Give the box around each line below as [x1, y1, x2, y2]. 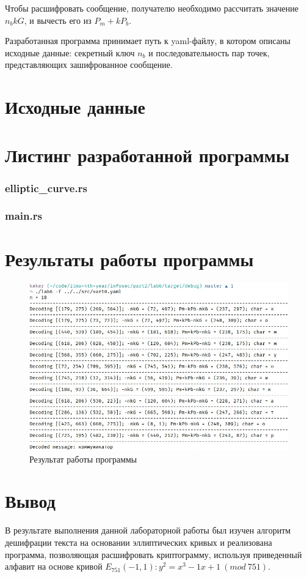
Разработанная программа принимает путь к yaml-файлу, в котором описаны [5, 34, 291, 47]
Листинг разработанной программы [5, 142, 289, 167]
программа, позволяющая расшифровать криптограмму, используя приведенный [5, 548, 302, 560]
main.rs [5, 208, 42, 223]
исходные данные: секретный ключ [5, 46, 135, 59]
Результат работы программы [29, 452, 137, 465]
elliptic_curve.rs [5, 180, 87, 195]
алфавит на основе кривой [5, 560, 103, 573]
